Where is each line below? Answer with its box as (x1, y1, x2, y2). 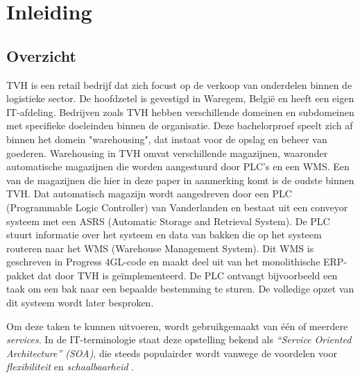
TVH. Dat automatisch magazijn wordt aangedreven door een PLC (6, 186, 292, 201)
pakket (6, 268, 35, 282)
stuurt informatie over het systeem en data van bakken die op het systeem (6, 227, 322, 242)
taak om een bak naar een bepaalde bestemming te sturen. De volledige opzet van (6, 281, 354, 296)
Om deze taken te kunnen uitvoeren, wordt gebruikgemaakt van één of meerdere (6, 318, 348, 333)
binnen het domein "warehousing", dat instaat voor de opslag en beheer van (6, 131, 327, 146)
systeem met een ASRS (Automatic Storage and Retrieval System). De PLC (6, 213, 330, 228)
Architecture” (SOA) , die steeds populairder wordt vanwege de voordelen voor (6, 345, 337, 360)
